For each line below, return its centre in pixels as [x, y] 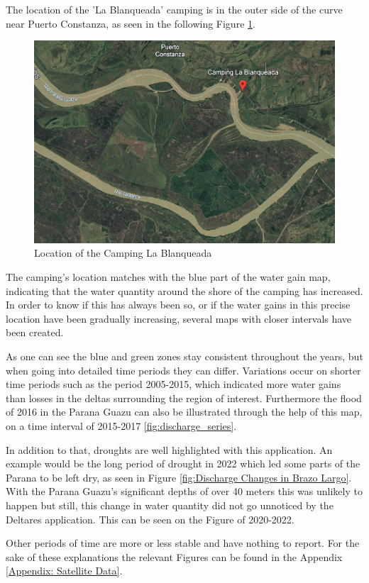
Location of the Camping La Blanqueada [123, 253]
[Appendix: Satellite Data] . [64, 571]
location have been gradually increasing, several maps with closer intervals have [179, 318]
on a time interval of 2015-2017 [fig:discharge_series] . [121, 425]
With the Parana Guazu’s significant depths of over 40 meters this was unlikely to [184, 491]
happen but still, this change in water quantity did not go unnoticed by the [170, 505]
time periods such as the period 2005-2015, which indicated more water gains [174, 384]
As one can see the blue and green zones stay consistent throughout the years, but [184, 356]
